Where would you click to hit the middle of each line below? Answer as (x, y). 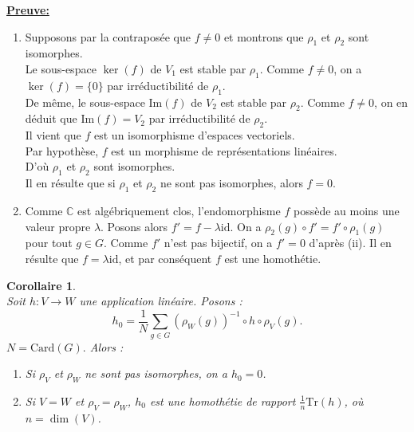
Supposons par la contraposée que (108, 36)
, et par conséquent (165, 258)
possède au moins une (346, 210)
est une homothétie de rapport (223, 401)
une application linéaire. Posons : (161, 301)
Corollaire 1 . (41, 285)
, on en (391, 102)
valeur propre (58, 226)
